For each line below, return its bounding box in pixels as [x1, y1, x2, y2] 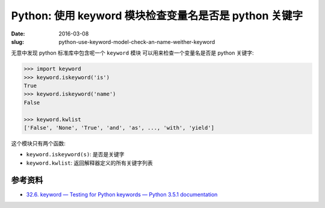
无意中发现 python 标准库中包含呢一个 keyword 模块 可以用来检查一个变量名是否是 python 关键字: [11, 49, 254, 57]
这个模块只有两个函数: [11, 140, 66, 147]
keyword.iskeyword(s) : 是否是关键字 [26, 151, 125, 158]
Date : [11, 30, 25, 37]
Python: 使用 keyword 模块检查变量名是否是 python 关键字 [11, 9, 303, 22]
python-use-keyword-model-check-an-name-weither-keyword [58, 38, 215, 45]
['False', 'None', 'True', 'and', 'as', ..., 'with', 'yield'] [23, 124, 215, 132]
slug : [11, 38, 24, 45]
